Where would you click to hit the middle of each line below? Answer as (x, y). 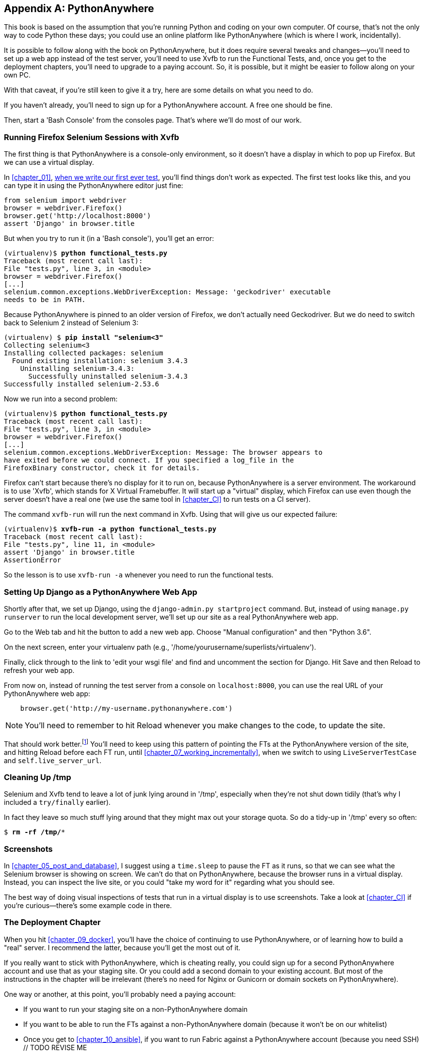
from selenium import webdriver (65, 200)
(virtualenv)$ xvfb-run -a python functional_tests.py (110, 529)
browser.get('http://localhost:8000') (78, 216)
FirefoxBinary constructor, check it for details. (102, 468)
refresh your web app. (39, 670)
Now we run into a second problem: (61, 399)
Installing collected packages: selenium (84, 353)
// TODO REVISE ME (55, 1047)
